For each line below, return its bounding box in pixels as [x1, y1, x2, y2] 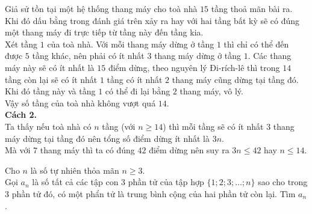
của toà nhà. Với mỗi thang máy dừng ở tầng [47, 37, 214, 50]
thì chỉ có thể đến [223, 37, 289, 50]
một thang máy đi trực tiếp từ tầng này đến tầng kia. [5, 26, 204, 38]
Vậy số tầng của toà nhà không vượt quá [5, 96, 156, 109]
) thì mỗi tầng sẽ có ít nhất [163, 120, 264, 132]
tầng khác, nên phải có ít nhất [32, 49, 145, 62]
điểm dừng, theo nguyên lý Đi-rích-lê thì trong [108, 61, 280, 73]
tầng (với [102, 120, 136, 132]
